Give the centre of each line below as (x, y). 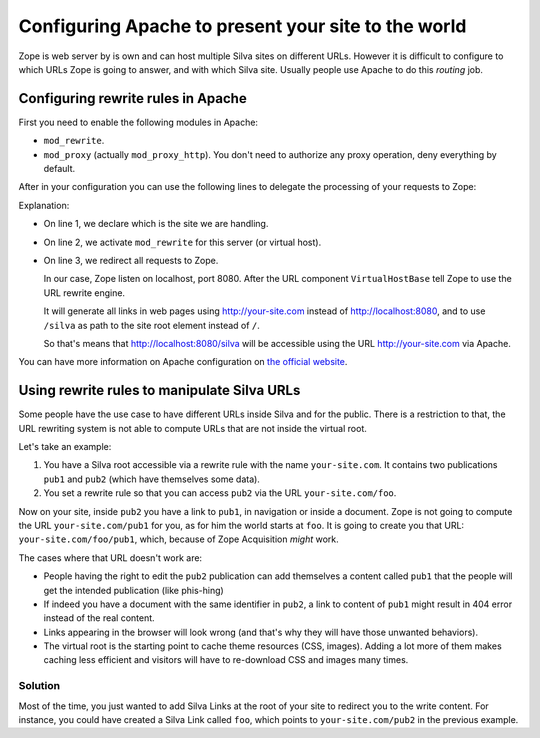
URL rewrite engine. (84, 292)
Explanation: (44, 205)
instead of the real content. (99, 618)
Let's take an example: (65, 446)
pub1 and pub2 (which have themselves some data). (151, 479)
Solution (39, 686)
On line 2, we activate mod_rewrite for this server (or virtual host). (182, 242)
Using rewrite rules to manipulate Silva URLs (159, 390)
